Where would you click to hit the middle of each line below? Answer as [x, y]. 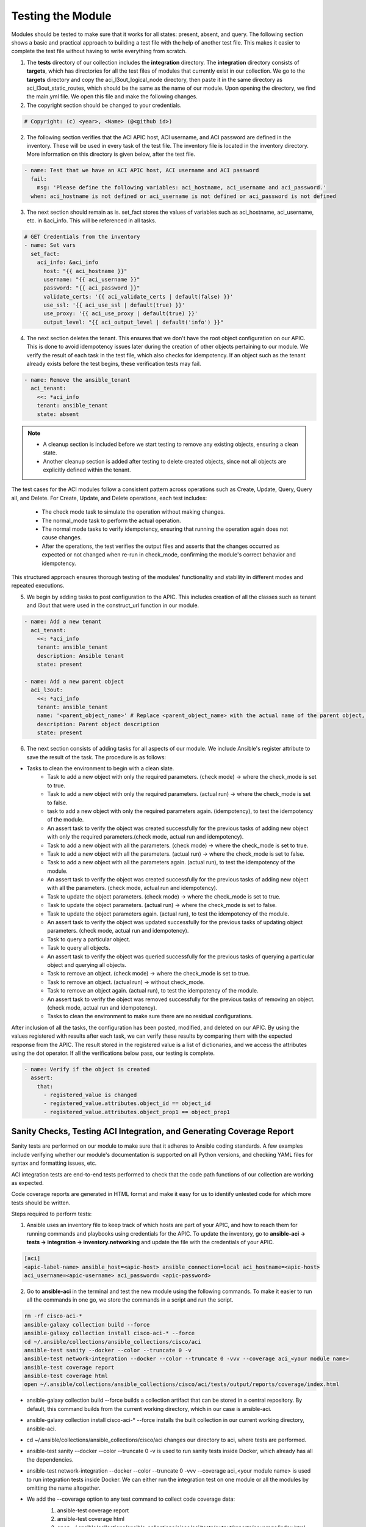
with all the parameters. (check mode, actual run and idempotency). [132, 888]
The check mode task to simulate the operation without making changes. [133, 512]
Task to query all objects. [79, 948]
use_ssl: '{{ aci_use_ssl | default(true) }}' [114, 305]
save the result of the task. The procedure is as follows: [96, 757]
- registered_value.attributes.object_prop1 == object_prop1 [137, 1112]
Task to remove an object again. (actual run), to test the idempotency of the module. [153, 991]
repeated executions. [38, 586]
